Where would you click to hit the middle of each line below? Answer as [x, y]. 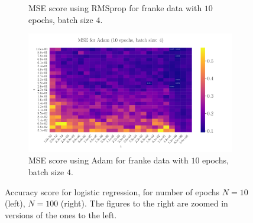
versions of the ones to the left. [61, 214]
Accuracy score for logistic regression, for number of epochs [112, 191]
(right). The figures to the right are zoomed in [144, 203]
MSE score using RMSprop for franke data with [115, 8]
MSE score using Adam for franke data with [108, 160]
